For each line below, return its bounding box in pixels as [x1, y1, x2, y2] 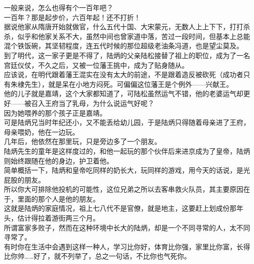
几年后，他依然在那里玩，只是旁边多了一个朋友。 [4, 136, 161, 146]
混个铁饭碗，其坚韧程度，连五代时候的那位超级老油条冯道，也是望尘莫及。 [4, 41, 243, 51]
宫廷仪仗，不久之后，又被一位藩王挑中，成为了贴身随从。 [4, 60, 189, 70]
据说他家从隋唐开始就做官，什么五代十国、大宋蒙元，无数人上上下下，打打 [4, 21, 243, 32]
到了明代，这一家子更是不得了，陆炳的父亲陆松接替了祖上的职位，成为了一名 [4, 50, 250, 60]
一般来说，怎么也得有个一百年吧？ [4, 2, 113, 12]
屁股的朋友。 [4, 174, 45, 184]
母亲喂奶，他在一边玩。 [4, 126, 79, 137]
